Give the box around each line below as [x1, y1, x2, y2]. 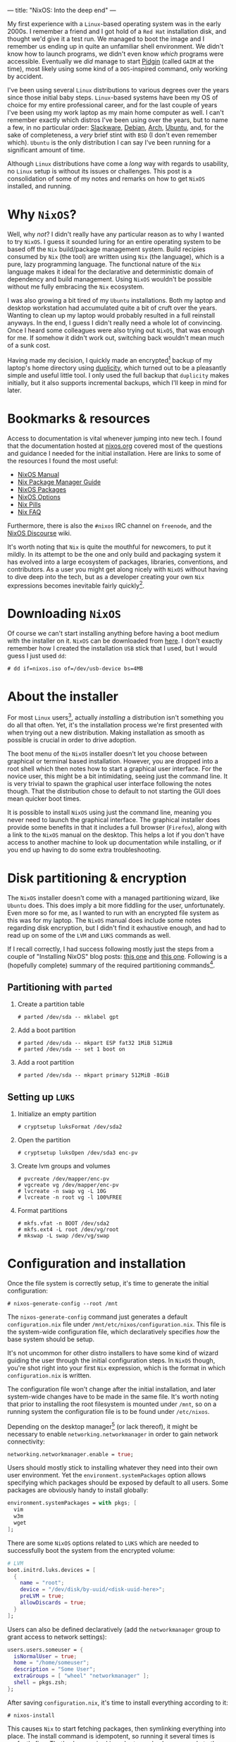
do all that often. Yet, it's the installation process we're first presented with [7, 720, 223, 729]
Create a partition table [17, 1000, 85, 1008]
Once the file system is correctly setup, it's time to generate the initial [7, 1278, 209, 1287]
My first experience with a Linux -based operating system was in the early [7, 20, 221, 28]
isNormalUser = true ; [13, 1652, 77, 1660]
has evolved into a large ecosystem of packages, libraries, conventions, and [7, 557, 228, 566]
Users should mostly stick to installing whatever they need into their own [7, 1463, 218, 1472]
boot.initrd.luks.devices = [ [7, 1566, 97, 1573]
